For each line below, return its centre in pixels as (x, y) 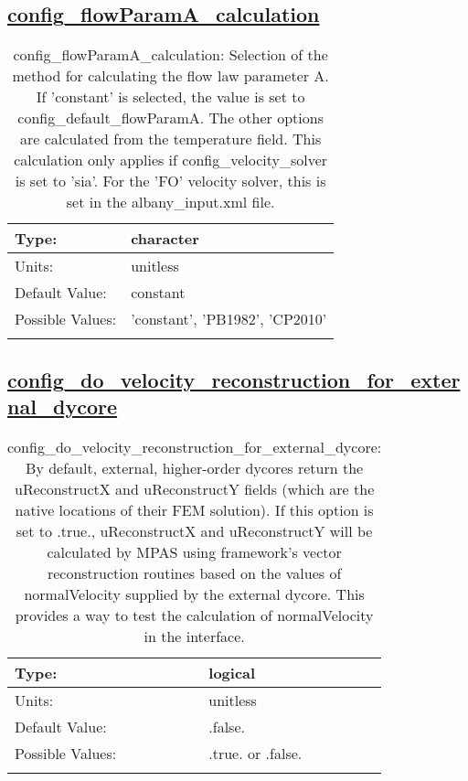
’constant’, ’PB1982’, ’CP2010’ (229, 319)
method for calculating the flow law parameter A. (170, 76)
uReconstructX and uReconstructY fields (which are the (194, 488)
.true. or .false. (255, 753)
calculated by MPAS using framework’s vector (194, 551)
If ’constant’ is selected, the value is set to (170, 97)
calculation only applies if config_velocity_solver (171, 160)
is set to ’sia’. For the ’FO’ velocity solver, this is (170, 181)
